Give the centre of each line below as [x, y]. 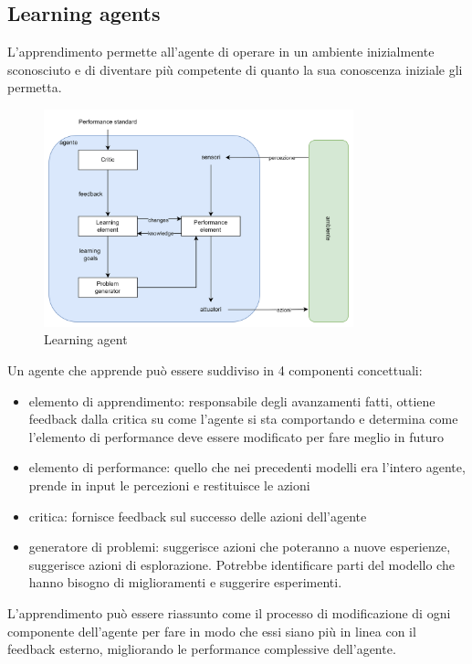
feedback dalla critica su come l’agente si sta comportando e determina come [243, 419]
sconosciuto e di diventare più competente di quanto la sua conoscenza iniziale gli [235, 69]
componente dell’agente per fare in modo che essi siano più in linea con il [212, 631]
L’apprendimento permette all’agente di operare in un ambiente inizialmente [221, 52]
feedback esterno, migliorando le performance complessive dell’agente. [202, 649]
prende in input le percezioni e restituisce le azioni [169, 485]
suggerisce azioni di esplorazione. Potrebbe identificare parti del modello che [241, 564]
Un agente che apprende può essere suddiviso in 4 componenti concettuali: [215, 370]
